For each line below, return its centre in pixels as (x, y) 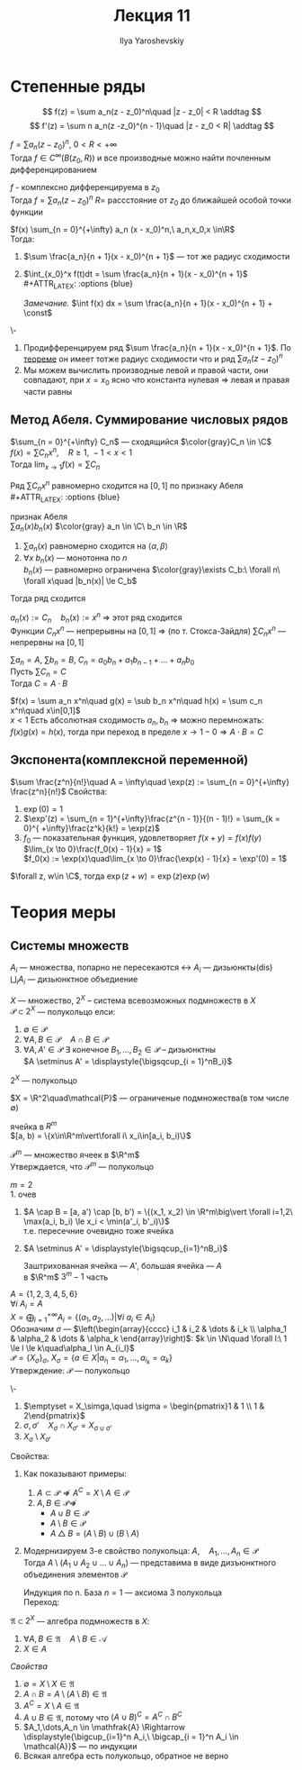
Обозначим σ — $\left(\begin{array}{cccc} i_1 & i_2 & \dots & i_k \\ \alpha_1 (148, 1328)
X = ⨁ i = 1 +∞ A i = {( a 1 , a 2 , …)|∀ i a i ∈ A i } (83, 1318)
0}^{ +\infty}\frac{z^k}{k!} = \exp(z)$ (91, 828)
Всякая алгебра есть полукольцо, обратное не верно (126, 1756)
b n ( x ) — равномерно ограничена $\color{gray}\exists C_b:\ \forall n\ (151, 570)
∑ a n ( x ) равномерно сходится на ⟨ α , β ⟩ (96, 547)
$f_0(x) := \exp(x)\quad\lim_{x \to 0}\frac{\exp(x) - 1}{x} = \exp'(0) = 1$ (155, 859)
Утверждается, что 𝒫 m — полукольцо (82, 1165)
